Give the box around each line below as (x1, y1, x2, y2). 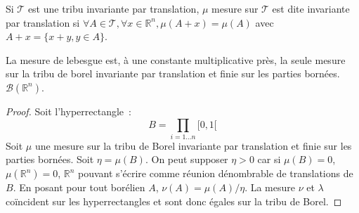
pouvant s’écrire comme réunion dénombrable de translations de (78, 166, 353, 181)
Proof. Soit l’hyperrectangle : (6, 103, 131, 118)
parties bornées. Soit (6, 152, 94, 167)
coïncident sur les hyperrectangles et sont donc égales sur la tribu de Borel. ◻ (6, 193, 342, 208)
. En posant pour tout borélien (13, 180, 145, 195)
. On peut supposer (145, 152, 228, 167)
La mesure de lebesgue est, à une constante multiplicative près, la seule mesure (6, 52, 346, 67)
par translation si (6, 15, 80, 30)
